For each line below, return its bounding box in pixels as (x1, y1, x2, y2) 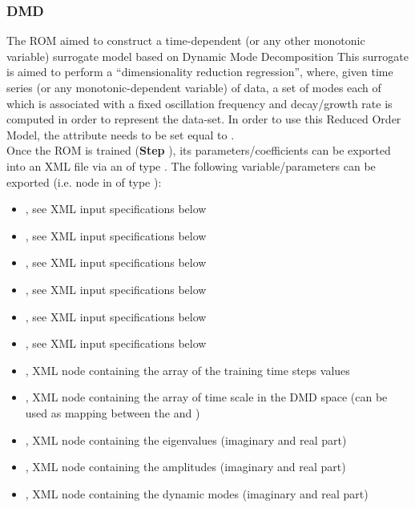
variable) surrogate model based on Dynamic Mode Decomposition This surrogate (6, 47, 409, 64)
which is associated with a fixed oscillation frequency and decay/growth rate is (6, 95, 393, 111)
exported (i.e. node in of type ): (6, 173, 162, 190)
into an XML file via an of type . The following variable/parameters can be (6, 157, 376, 174)
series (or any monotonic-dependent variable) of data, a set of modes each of (6, 79, 381, 95)
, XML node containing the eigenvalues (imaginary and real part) (25, 431, 347, 448)
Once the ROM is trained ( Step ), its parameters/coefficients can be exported (6, 142, 391, 159)
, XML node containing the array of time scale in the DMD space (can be (25, 389, 388, 405)
